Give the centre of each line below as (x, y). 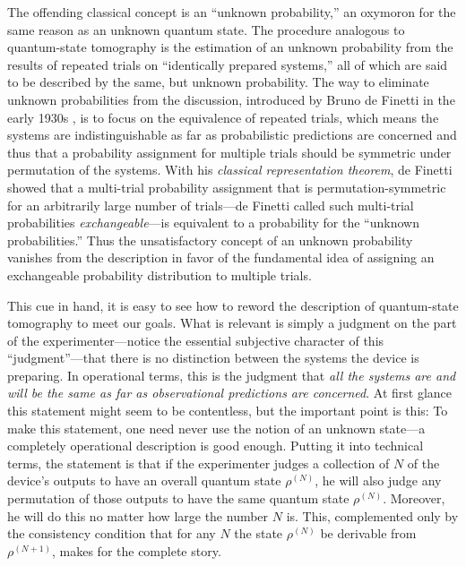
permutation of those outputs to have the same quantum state (178, 498)
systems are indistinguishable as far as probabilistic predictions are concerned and (232, 135)
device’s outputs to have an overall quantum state (144, 480)
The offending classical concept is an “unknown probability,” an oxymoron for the (232, 12)
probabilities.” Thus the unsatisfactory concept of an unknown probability (210, 240)
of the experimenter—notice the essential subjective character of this (196, 340)
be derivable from (368, 533)
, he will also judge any (378, 480)
